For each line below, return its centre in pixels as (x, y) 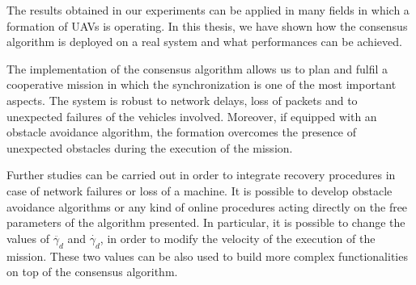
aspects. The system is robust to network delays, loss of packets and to (182, 100)
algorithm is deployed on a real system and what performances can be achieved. (204, 42)
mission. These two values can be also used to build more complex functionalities (207, 256)
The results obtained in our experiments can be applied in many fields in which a (208, 10)
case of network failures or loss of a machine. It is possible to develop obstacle (200, 190)
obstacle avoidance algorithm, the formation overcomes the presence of (182, 132)
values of (28, 238)
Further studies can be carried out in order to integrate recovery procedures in (201, 175)
